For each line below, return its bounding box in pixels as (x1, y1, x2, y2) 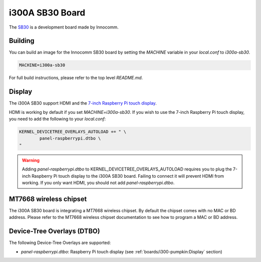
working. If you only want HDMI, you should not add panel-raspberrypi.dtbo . (22, 180, 175, 186)
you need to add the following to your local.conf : (9, 116, 106, 122)
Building (9, 37, 35, 45)
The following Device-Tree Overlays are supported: (9, 240, 111, 246)
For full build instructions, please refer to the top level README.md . (9, 75, 143, 81)
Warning (22, 157, 40, 163)
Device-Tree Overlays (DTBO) (9, 227, 100, 235)
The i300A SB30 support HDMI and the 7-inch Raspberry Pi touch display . (9, 100, 157, 106)
